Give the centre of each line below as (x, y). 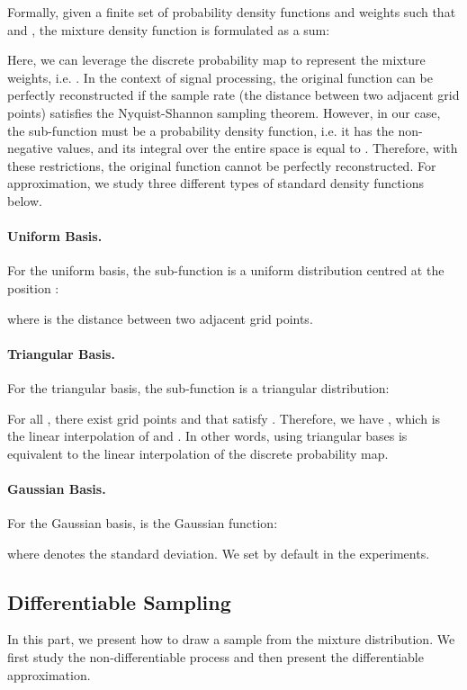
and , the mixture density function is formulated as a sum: (169, 29)
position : (33, 287)
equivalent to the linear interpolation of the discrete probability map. (198, 453)
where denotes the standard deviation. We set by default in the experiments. (219, 553)
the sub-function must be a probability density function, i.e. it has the (201, 130)
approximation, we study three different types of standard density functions (216, 183)
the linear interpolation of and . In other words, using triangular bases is (207, 436)
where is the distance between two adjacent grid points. (160, 318)
